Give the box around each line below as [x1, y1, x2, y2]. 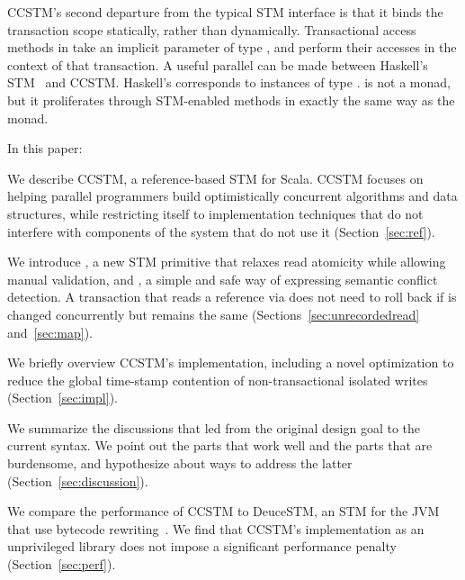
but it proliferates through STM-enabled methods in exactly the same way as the [7, 90, 455, 109]
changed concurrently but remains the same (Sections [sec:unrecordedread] [7, 304, 420, 323]
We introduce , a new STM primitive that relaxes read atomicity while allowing [7, 252, 446, 271]
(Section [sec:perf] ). [7, 555, 116, 574]
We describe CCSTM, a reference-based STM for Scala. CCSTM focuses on [7, 168, 424, 187]
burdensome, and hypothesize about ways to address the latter [7, 454, 353, 473]
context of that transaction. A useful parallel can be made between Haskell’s [7, 55, 428, 74]
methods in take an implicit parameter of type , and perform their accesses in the [7, 38, 457, 57]
